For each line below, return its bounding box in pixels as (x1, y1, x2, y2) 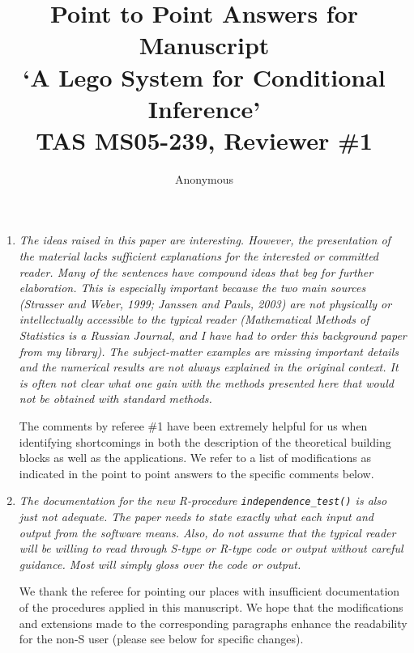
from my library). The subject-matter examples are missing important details (19, 342, 399, 359)
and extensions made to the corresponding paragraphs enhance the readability (19, 614, 408, 631)
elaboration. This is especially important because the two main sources (19, 279, 366, 296)
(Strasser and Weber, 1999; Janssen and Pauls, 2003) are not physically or (19, 295, 392, 312)
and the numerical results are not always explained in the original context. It (19, 358, 399, 375)
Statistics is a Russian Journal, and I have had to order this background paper (19, 327, 407, 344)
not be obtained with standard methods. (19, 390, 212, 407)
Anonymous (174, 170, 234, 187)
